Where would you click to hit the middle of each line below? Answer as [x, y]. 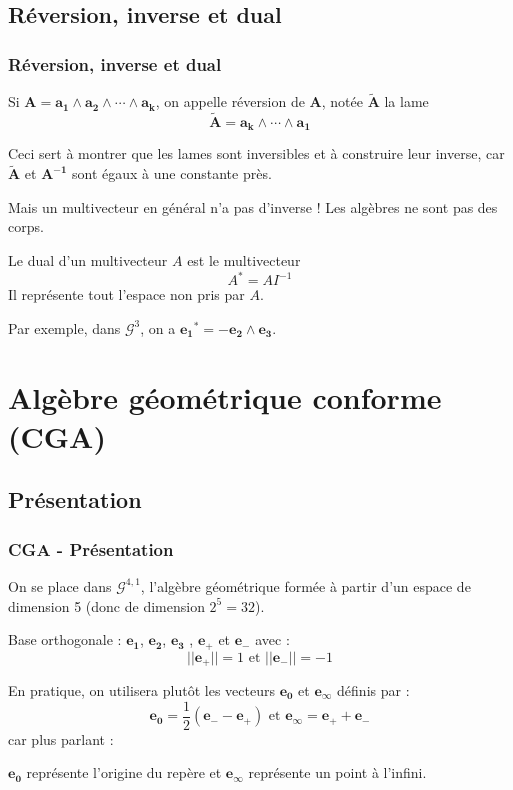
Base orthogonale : [65, 639]
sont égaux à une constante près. [172, 173]
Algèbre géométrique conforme [225, 396]
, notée [342, 101]
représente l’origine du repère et [124, 772]
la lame [406, 101]
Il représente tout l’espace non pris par [126, 294]
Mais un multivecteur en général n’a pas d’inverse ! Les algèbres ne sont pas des [253, 206]
